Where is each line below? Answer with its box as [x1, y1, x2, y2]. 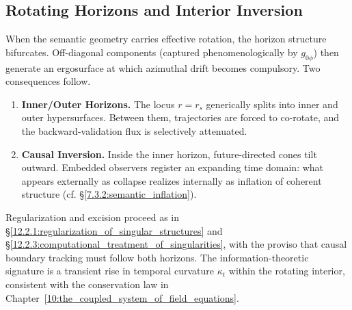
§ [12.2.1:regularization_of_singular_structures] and [5, 223, 223, 237]
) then [313, 44, 339, 59]
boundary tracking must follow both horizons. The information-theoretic [5, 250, 309, 264]
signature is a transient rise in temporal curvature [5, 263, 215, 278]
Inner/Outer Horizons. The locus [21, 96, 175, 111]
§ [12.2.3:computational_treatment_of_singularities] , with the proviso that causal [5, 237, 347, 251]
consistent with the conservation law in [5, 276, 169, 291]
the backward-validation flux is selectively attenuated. [21, 123, 247, 138]
